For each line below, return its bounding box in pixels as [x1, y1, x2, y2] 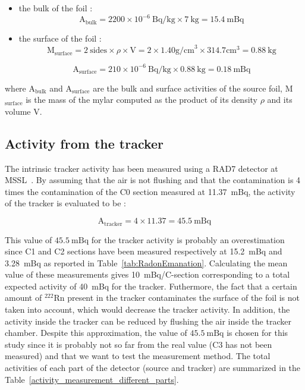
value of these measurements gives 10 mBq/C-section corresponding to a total [5, 268, 290, 281]
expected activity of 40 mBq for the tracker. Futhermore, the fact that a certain [5, 279, 297, 292]
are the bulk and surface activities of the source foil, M [93, 81, 293, 94]
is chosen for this [227, 326, 288, 339]
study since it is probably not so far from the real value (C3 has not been [5, 338, 272, 350]
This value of [5, 233, 52, 246]
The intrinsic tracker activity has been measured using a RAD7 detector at [5, 162, 278, 174]
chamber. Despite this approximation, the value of [5, 326, 187, 339]
